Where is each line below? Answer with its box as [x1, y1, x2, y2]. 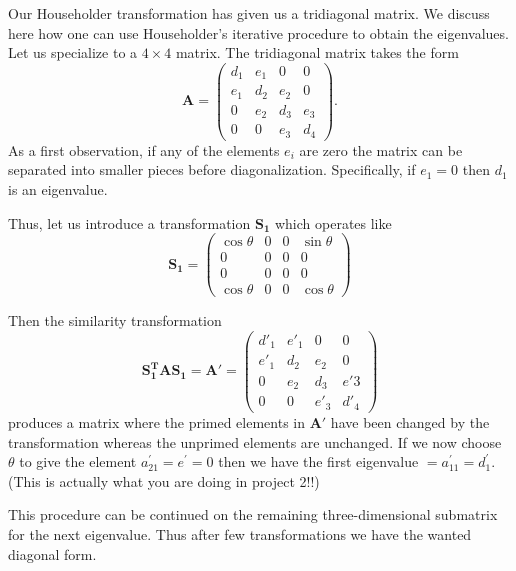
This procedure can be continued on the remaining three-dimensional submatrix [8, 504, 498, 525]
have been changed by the [330, 411, 490, 432]
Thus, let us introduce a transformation [8, 212, 251, 233]
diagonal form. [8, 543, 97, 564]
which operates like [274, 212, 392, 233]
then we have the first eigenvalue [218, 451, 419, 472]
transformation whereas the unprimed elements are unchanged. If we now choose [8, 431, 502, 452]
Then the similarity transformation [8, 310, 222, 331]
